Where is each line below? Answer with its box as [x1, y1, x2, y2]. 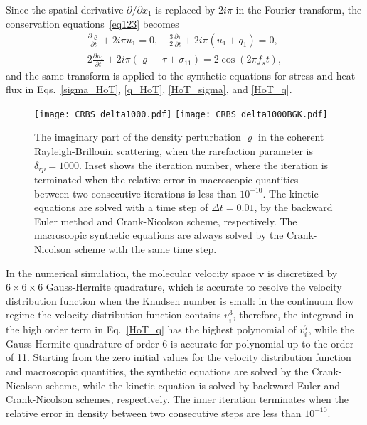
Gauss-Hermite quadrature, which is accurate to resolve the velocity [46, 279, 342, 294]
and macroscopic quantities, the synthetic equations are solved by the [6, 363, 309, 378]
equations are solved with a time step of [34, 200, 208, 215]
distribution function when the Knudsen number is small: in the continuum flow [6, 293, 354, 308]
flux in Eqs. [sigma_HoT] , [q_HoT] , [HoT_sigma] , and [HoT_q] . [6, 82, 292, 97]
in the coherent [258, 129, 324, 144]
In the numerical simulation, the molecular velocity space [6, 265, 255, 280]
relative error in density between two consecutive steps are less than [6, 405, 302, 420]
